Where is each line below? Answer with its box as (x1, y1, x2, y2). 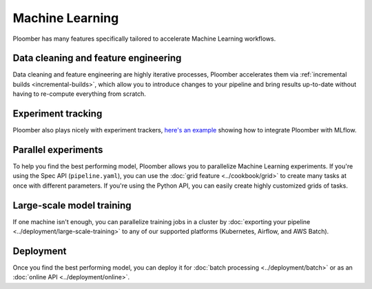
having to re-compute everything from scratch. (12, 90, 146, 98)
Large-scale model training (12, 199, 132, 211)
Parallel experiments (12, 143, 103, 155)
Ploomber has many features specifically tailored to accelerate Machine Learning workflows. (12, 34, 276, 43)
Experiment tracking (12, 108, 103, 120)
